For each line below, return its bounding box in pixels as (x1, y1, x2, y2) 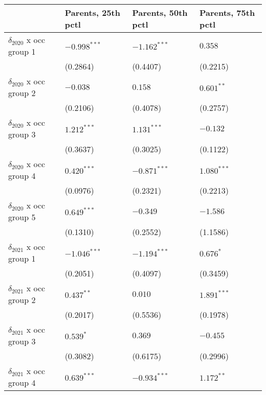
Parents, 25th (64, 7, 120, 18)
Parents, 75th (199, 7, 255, 18)
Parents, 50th (132, 7, 188, 18)
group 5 (8, 211, 36, 223)
